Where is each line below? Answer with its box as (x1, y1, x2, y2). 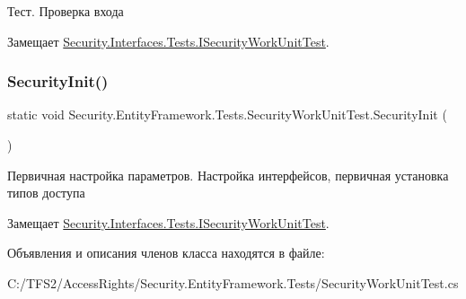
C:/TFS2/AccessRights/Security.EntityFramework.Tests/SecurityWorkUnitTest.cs (7, 273, 459, 292)
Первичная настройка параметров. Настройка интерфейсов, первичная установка (7, 165, 449, 184)
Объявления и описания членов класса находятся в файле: (7, 243, 325, 262)
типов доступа (7, 183, 85, 202)
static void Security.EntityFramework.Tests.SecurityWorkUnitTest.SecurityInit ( (7, 105, 447, 124)
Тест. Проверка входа (7, 2, 124, 20)
